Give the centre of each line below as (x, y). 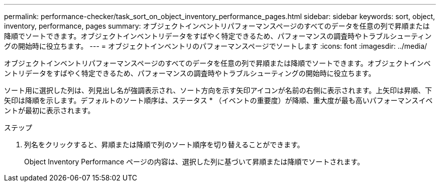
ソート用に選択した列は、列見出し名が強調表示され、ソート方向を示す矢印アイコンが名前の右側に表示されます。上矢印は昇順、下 (218, 90)
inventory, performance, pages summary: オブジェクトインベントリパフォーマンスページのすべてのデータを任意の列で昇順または (217, 26)
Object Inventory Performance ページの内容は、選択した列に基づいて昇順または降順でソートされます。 (194, 162)
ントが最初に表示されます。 (49, 110)
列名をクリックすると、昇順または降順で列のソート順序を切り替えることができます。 (164, 145)
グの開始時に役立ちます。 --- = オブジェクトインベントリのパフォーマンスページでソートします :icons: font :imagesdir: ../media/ (216, 46)
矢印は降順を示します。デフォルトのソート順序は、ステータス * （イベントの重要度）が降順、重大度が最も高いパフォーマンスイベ (218, 100)
